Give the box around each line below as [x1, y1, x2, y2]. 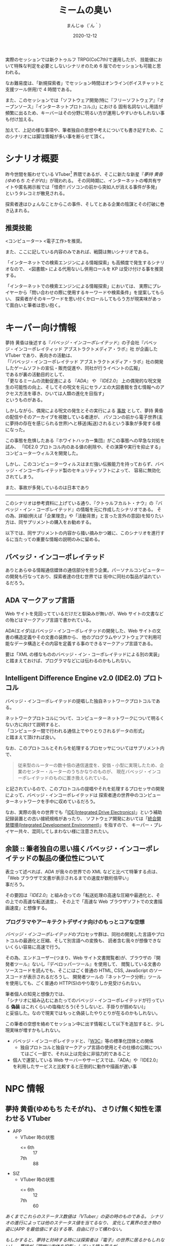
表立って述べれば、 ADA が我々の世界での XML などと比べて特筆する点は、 [5, 868, 160, 874]
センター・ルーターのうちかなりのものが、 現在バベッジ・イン [26, 768, 157, 774]
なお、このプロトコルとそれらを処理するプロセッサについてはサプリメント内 [5, 745, 164, 751]
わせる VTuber [5, 1114, 51, 1123]
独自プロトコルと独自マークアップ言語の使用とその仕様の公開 [20, 1044, 149, 1050]
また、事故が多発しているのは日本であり [5, 484, 90, 491]
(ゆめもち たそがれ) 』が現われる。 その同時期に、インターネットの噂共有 [5, 177, 157, 184]
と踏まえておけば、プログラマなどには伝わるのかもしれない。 [5, 657, 134, 663]
